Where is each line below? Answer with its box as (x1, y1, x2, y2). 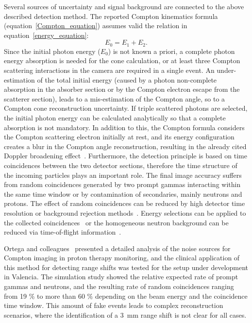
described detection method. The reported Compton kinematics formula (4, 11, 218, 21)
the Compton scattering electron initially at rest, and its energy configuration (4, 132, 235, 142)
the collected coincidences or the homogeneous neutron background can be (4, 217, 229, 227)
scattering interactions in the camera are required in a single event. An (4, 65, 215, 75)
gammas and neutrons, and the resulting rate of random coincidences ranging (4, 281, 234, 291)
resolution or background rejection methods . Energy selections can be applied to (4, 207, 246, 218)
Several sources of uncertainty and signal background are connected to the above (4, 1, 244, 11)
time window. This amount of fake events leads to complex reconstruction (4, 300, 223, 310)
